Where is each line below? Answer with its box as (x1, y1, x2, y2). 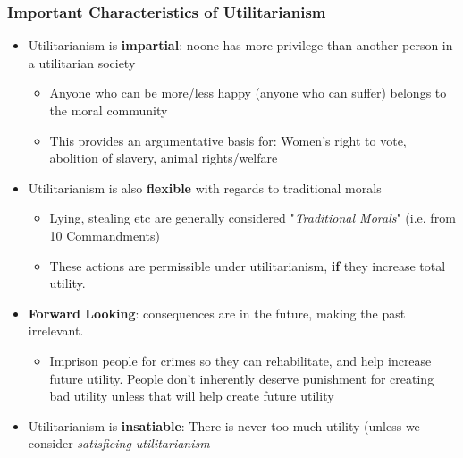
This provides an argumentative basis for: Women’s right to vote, (49, 131, 407, 149)
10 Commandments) (49, 225, 160, 244)
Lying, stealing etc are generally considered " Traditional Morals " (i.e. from (49, 208, 456, 227)
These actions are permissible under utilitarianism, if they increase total (49, 256, 446, 275)
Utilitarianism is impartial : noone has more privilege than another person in (28, 36, 453, 55)
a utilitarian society (28, 53, 136, 72)
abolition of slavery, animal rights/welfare (49, 148, 278, 167)
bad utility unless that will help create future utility (49, 386, 334, 405)
